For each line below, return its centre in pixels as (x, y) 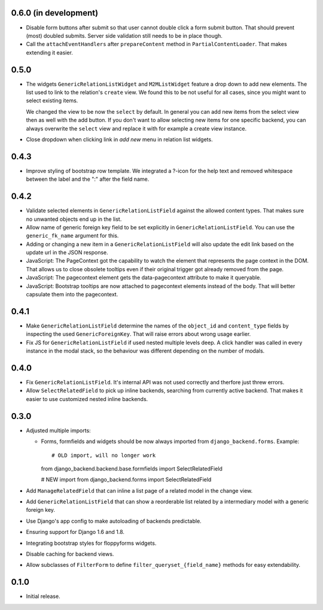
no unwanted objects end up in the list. (74, 219)
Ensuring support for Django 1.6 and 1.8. (75, 532)
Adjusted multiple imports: (58, 430)
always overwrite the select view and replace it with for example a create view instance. (136, 128)
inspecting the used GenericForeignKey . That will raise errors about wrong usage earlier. (138, 334)
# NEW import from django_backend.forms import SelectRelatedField (126, 479)
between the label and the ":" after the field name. (88, 179)
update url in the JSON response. (67, 253)
